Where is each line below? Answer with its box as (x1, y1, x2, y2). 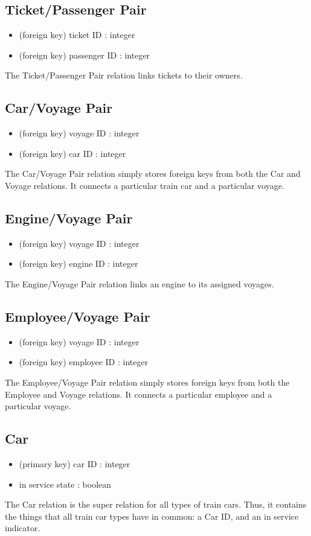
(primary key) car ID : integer (19, 457, 130, 470)
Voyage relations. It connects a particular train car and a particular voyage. (5, 179, 284, 191)
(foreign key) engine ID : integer (19, 257, 138, 270)
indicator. (5, 522, 40, 534)
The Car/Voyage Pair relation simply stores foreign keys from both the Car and (5, 167, 301, 180)
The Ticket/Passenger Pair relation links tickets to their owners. (5, 69, 243, 81)
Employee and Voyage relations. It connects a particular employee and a (5, 388, 272, 400)
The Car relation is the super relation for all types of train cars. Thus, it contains (5, 498, 307, 511)
